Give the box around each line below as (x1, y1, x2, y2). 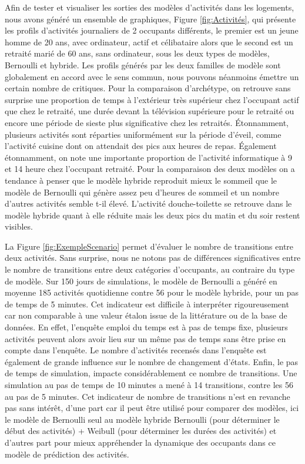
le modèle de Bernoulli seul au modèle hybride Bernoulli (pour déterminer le (5, 413, 280, 425)
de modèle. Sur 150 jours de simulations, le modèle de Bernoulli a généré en (5, 274, 277, 287)
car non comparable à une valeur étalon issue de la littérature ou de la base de (5, 309, 287, 322)
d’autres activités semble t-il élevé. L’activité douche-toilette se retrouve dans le (5, 197, 292, 210)
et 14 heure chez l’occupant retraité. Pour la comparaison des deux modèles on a (5, 163, 295, 175)
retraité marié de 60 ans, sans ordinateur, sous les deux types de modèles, (5, 47, 270, 59)
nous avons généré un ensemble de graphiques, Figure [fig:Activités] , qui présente (5, 12, 296, 25)
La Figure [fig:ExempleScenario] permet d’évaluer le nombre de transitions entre (5, 240, 294, 252)
